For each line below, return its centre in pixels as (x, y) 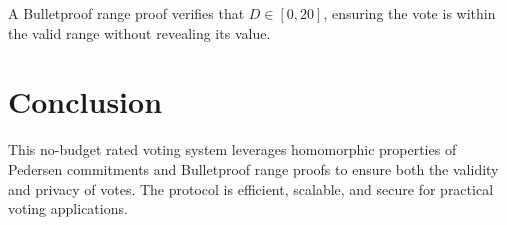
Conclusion (85, 101)
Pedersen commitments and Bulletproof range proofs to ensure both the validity (253, 168)
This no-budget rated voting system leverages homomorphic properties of (232, 149)
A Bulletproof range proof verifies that (126, 13)
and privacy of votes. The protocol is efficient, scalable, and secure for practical (251, 188)
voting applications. (68, 208)
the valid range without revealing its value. (139, 32)
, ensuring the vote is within (409, 13)
